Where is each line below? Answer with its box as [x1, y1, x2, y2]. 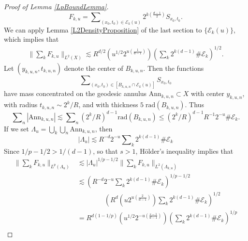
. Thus [185, 99, 204, 110]
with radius [4, 99, 38, 110]
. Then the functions [143, 63, 204, 73]
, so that [93, 145, 118, 156]
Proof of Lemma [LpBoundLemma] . [4, 1, 109, 11]
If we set [4, 123, 29, 133]
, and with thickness [78, 99, 138, 110]
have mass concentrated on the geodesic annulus [4, 88, 147, 98]
